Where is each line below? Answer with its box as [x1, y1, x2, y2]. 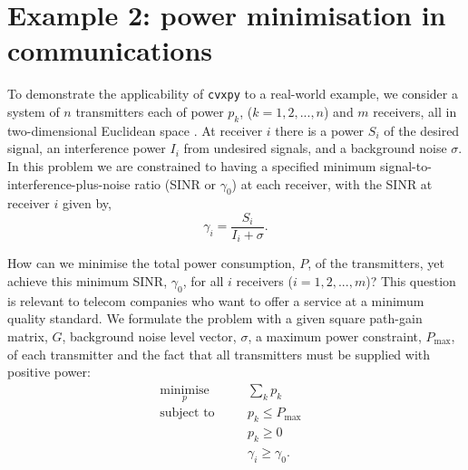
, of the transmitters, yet [307, 254, 444, 273]
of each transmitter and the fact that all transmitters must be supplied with [7, 344, 431, 363]
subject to [160, 407, 215, 420]
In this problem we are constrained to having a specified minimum [7, 156, 376, 175]
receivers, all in [373, 101, 457, 120]
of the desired [384, 120, 460, 139]
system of [7, 101, 60, 120]
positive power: [7, 362, 91, 381]
